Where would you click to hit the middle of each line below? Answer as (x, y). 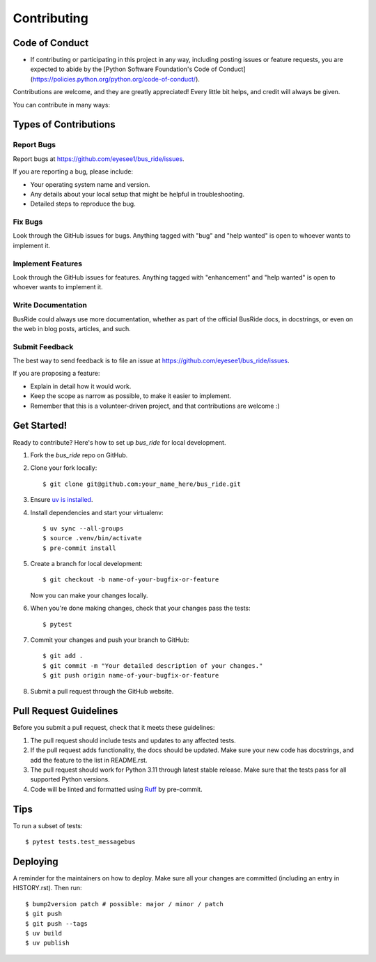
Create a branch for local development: (86, 564)
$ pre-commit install (79, 548)
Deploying (36, 861)
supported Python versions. (70, 779)
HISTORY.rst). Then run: (47, 888)
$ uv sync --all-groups (83, 528)
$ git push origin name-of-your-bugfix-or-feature (131, 675)
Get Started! (40, 426)
